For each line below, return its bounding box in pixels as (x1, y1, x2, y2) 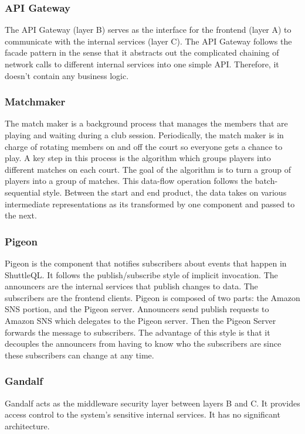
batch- (255, 175, 278, 187)
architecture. (5, 419, 50, 432)
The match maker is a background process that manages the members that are (5, 117, 288, 129)
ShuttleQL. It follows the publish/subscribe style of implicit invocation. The (5, 268, 278, 281)
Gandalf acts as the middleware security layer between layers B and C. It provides (5, 397, 300, 409)
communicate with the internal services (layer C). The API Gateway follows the (5, 35, 292, 47)
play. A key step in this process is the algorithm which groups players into (5, 152, 271, 164)
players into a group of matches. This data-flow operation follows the (5, 175, 252, 187)
